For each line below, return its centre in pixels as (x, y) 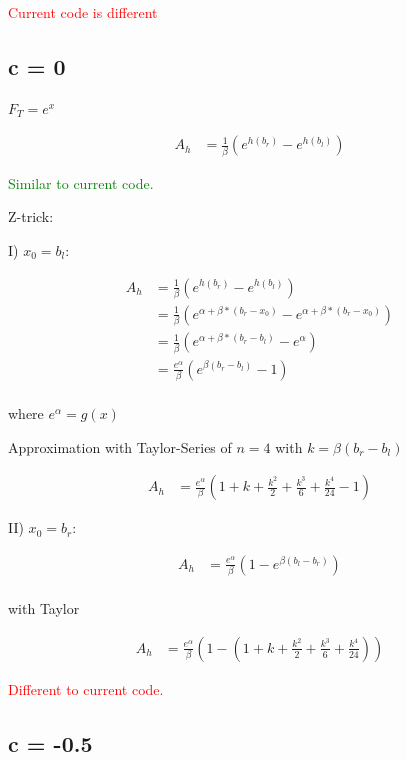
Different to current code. (86, 688)
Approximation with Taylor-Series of (120, 446)
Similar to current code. (81, 182)
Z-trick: (31, 216)
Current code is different (83, 12)
